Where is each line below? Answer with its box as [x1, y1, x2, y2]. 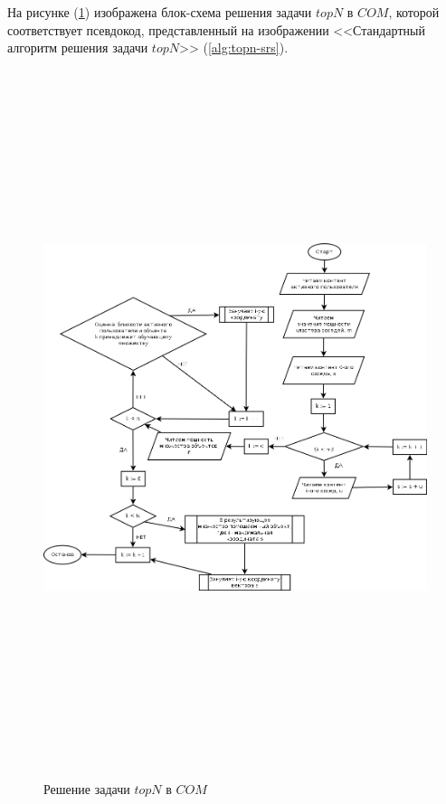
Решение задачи [43, 780, 130, 799]
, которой [388, 3, 440, 21]
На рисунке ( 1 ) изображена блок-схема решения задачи [7, 3, 312, 21]
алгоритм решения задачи [7, 38, 148, 57]
